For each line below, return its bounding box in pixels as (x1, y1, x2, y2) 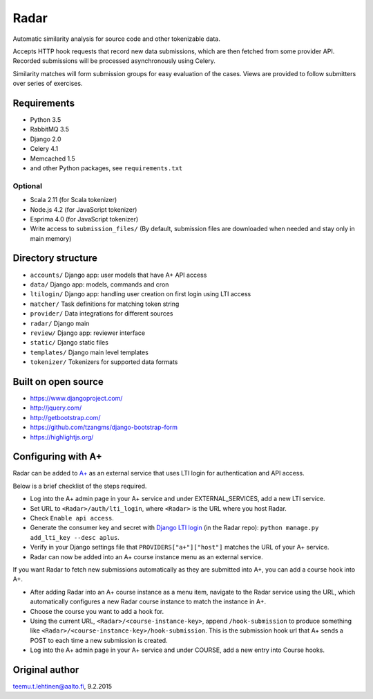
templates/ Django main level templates (30, 348, 149, 356)
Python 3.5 (30, 116, 61, 124)
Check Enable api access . (30, 514, 114, 523)
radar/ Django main (30, 319, 90, 327)
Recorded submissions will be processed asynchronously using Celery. (12, 57, 216, 65)
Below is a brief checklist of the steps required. (12, 482, 147, 490)
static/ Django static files (30, 338, 108, 347)
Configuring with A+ (12, 451, 103, 463)
